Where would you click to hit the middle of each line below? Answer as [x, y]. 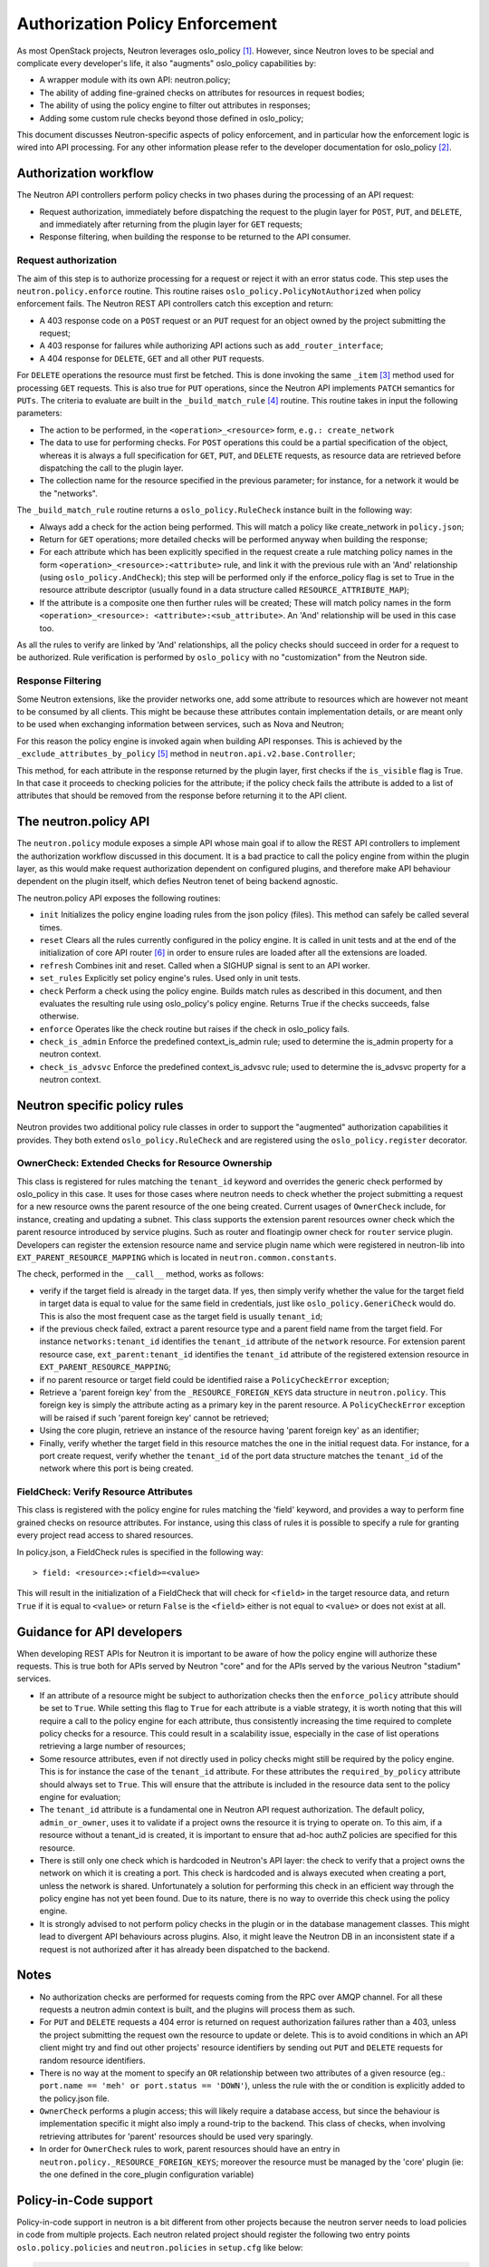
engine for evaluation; [80, 1796]
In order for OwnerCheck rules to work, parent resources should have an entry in [190, 2149]
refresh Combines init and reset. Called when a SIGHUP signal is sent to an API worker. [205, 965]
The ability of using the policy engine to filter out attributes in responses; [175, 105]
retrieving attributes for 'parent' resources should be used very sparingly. [176, 2136]
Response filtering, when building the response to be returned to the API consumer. [195, 237]
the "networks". [69, 493]
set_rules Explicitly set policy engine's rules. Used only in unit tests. [170, 978]
